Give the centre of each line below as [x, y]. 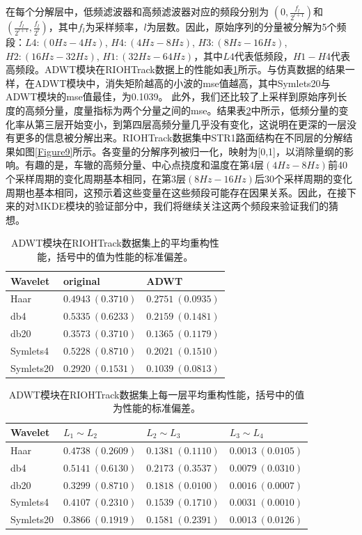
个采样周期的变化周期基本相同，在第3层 [96, 178]
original [81, 280]
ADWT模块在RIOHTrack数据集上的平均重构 [110, 243]
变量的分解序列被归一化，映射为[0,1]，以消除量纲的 [228, 151]
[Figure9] [54, 151]
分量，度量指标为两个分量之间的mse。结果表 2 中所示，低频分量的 [191, 110]
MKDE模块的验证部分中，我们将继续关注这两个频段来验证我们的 [181, 206]
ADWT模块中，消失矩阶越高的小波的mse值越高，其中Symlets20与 [182, 83]
